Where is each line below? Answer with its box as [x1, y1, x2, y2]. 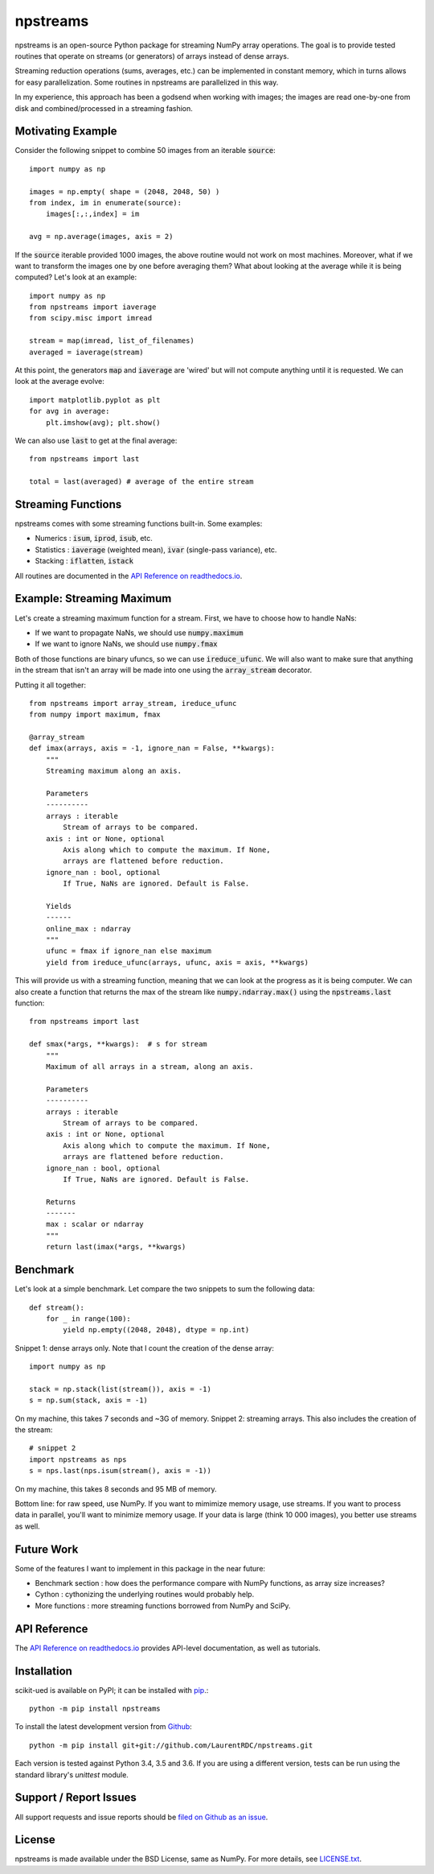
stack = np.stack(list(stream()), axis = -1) [29, 1385, 212, 1393]
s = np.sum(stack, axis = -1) [29, 1396, 149, 1405]
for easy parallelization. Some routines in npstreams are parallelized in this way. [14, 77, 279, 87]
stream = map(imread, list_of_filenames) [29, 336, 194, 345]
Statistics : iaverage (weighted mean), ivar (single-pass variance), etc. [35, 544, 277, 555]
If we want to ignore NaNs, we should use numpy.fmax [35, 639, 218, 649]
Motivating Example [14, 125, 117, 138]
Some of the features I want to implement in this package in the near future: [14, 1563, 265, 1573]
